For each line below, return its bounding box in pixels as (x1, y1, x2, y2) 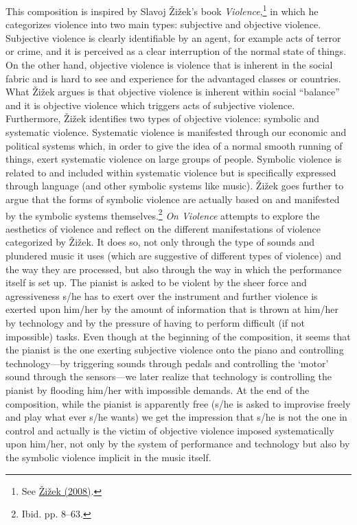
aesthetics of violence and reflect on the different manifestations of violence (5, 221, 321, 235)
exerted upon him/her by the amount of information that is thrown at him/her (5, 302, 338, 316)
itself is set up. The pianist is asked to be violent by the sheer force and (5, 275, 307, 290)
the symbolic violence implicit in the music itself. (5, 450, 211, 464)
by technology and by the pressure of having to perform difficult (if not (5, 315, 305, 329)
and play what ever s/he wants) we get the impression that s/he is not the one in (5, 410, 347, 424)
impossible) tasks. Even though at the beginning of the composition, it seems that (5, 329, 351, 343)
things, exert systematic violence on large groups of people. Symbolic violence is (5, 152, 342, 166)
